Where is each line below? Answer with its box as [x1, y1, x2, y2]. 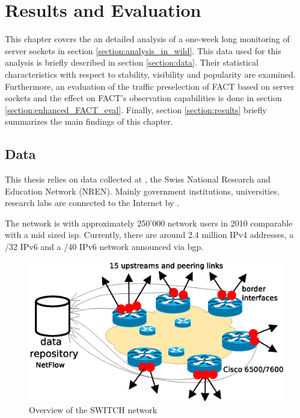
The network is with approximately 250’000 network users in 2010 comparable [5, 216, 293, 229]
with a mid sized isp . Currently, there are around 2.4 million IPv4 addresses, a [5, 228, 294, 241]
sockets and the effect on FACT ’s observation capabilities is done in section [5, 92, 282, 104]
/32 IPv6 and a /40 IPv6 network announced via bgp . [5, 240, 204, 253]
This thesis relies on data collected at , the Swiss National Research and [5, 173, 271, 186]
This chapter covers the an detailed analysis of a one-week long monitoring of [5, 33, 290, 45]
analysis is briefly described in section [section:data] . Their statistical [5, 56, 259, 69]
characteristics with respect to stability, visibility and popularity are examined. [5, 67, 296, 80]
